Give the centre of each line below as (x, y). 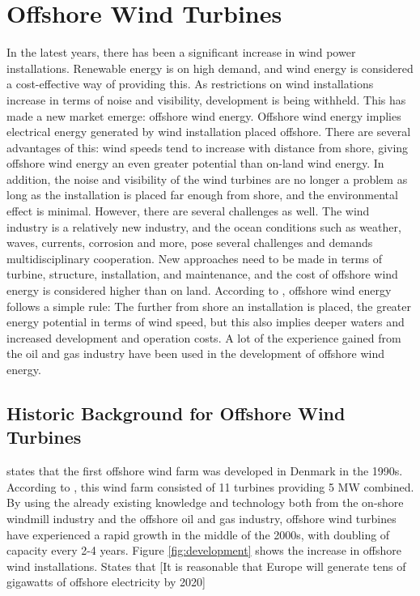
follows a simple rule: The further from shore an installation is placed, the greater (209, 306)
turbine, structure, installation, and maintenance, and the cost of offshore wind (202, 274)
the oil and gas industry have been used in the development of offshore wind (196, 353)
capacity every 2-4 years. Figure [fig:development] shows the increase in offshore (204, 550)
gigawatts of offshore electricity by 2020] (106, 582)
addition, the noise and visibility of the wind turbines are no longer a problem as (207, 179)
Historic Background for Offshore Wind (176, 413)
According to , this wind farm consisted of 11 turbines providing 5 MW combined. (210, 486)
